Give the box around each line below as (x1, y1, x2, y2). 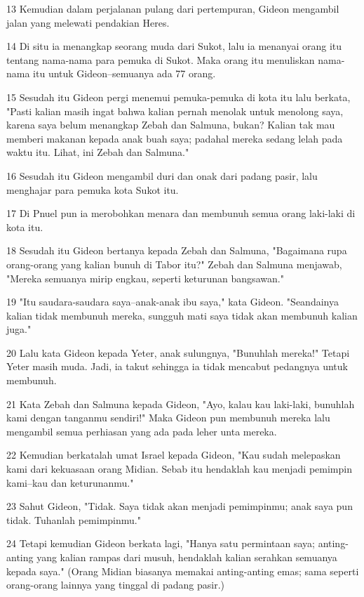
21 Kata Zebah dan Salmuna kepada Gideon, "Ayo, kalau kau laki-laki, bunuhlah (6, 396, 355, 411)
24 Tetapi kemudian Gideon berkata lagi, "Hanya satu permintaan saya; (6, 536, 315, 551)
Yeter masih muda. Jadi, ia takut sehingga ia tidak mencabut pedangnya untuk (6, 359, 348, 374)
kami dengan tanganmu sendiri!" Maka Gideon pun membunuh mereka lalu (6, 410, 330, 425)
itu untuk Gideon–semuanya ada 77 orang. (33, 66, 216, 81)
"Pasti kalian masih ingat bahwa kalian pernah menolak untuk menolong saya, (6, 103, 344, 118)
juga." (6, 322, 32, 336)
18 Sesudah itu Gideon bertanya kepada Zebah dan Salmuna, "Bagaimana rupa (6, 243, 347, 258)
